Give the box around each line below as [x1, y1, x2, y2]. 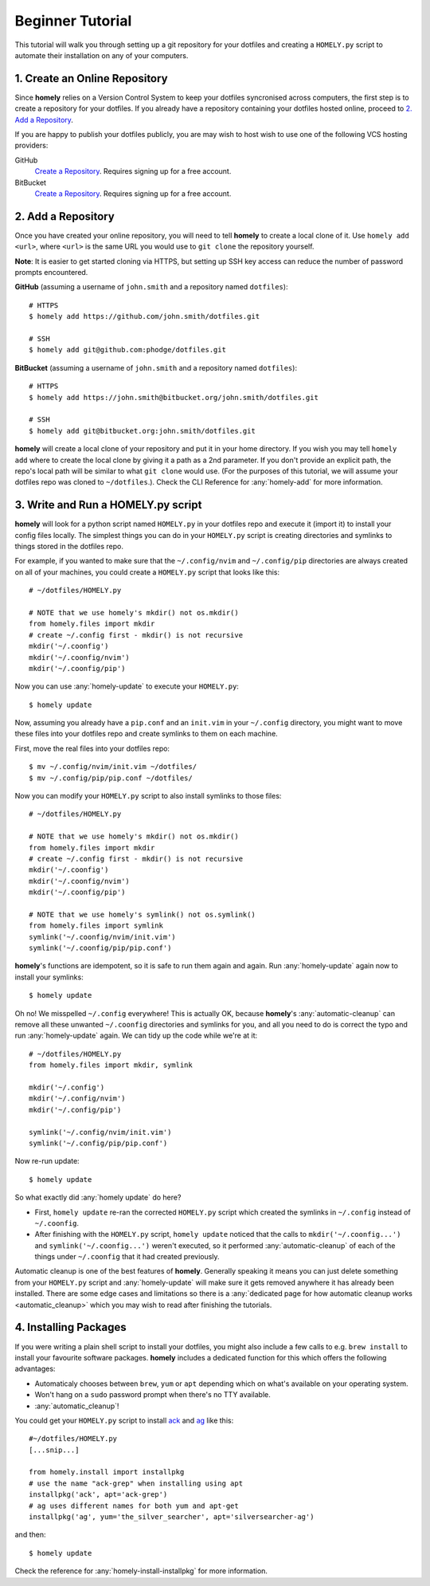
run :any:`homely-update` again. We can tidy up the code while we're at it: [14, 1031, 258, 1040]
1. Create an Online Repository [14, 72, 168, 85]
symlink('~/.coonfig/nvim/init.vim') [29, 932, 177, 941]
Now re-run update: [14, 1156, 80, 1166]
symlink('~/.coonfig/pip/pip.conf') [29, 944, 172, 952]
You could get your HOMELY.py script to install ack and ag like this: [14, 1415, 234, 1425]
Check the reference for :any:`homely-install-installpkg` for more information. [14, 1566, 268, 1576]
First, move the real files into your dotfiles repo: [14, 744, 170, 753]
